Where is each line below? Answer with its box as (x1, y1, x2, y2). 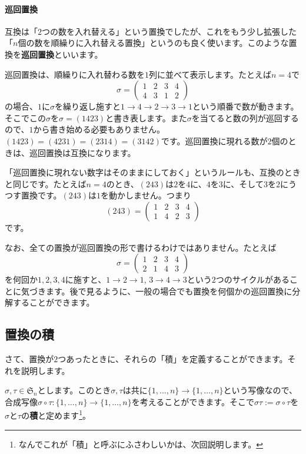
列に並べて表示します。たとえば (149, 68, 272, 80)
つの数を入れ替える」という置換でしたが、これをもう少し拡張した (42, 25, 297, 37)
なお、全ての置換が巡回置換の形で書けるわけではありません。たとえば (5, 241, 277, 253)
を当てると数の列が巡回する (191, 111, 299, 124)
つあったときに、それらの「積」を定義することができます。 (58, 353, 288, 365)
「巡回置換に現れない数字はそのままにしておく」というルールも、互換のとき (5, 166, 301, 178)
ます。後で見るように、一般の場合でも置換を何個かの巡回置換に (45, 284, 292, 297)
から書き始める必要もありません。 (33, 123, 165, 135)
